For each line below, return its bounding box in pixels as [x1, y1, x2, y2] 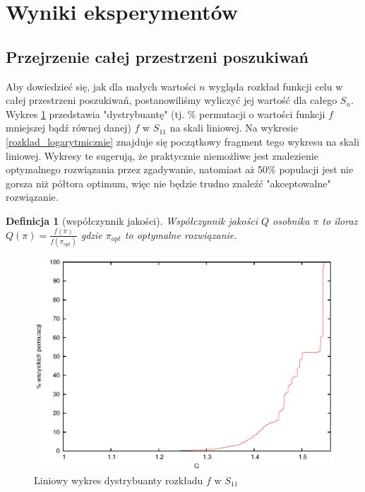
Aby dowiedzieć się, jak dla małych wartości [6, 78, 196, 93]
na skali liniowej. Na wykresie [169, 120, 298, 135]
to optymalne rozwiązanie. [124, 227, 237, 242]
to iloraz [322, 213, 358, 228]
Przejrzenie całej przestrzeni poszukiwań [6, 45, 309, 67]
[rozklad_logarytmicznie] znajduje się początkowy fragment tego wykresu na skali [6, 134, 359, 148]
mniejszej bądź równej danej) [6, 120, 131, 135]
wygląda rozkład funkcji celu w [208, 78, 343, 93]
